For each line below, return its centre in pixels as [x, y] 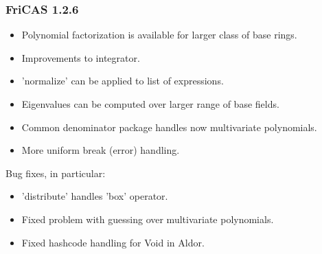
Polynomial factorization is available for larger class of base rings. [159, 35]
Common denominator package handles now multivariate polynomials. [169, 127]
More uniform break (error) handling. [101, 150]
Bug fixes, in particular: [56, 173]
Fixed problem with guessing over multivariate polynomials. [148, 219]
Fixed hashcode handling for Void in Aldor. [113, 242]
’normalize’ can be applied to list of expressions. [123, 81]
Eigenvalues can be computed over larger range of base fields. [150, 104]
